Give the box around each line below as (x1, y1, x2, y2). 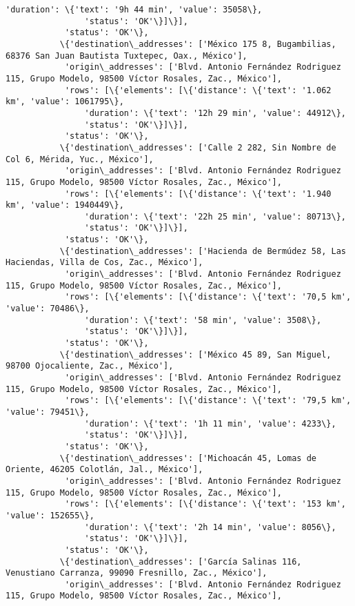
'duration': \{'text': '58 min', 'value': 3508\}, (84, 315, 322, 325)
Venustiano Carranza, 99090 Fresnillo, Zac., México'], (6, 568, 267, 578)
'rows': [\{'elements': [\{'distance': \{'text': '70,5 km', (64, 292, 352, 302)
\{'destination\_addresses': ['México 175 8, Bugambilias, (59, 39, 336, 49)
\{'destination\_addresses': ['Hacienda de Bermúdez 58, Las (59, 246, 346, 256)
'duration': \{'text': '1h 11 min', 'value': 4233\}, (84, 418, 336, 429)
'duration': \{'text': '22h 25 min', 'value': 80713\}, (84, 211, 346, 222)
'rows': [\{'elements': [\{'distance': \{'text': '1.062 (64, 85, 332, 95)
